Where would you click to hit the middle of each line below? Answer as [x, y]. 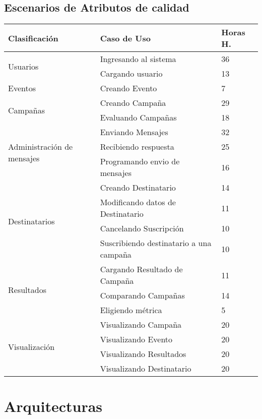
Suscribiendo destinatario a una [156, 243]
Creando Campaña [133, 103]
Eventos [22, 88]
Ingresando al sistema [138, 59]
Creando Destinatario [138, 188]
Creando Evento [128, 88]
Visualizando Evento [136, 339]
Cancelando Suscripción [142, 228]
